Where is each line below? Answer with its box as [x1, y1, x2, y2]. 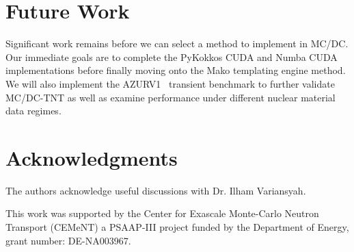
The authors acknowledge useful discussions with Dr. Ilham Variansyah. [5, 183, 306, 197]
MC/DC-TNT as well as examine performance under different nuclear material [5, 90, 336, 104]
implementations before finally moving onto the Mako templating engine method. [5, 63, 346, 77]
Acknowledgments [5, 143, 178, 171]
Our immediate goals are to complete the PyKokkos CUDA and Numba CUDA [5, 49, 338, 64]
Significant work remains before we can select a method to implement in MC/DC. [5, 36, 349, 51]
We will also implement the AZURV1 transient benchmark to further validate [5, 76, 335, 90]
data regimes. [5, 103, 62, 118]
